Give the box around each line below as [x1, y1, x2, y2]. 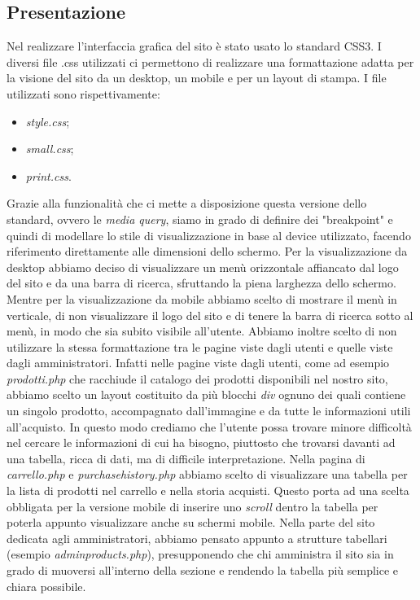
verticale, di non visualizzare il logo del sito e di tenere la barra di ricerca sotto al [7, 306, 413, 323]
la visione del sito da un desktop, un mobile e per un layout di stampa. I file [7, 69, 387, 86]
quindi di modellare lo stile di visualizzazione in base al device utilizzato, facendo [7, 226, 411, 243]
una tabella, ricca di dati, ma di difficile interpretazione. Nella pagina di [7, 449, 365, 466]
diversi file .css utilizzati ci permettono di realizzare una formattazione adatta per [7, 53, 414, 70]
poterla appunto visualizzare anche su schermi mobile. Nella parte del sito [7, 514, 375, 531]
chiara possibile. [7, 577, 86, 594]
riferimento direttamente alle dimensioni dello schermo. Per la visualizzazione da [7, 243, 408, 260]
